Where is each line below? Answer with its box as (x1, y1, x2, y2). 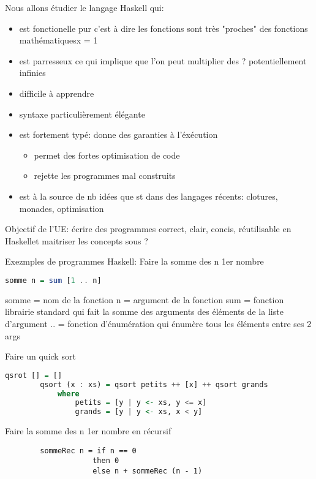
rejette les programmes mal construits (34, 169, 176, 182)
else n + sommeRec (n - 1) (92, 467, 203, 476)
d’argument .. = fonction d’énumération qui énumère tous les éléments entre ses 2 (5, 317, 312, 330)
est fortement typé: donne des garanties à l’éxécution (19, 128, 218, 141)
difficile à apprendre (19, 86, 94, 99)
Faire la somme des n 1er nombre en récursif (5, 424, 171, 437)
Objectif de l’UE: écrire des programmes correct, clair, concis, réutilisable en (5, 222, 292, 235)
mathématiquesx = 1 (19, 34, 98, 47)
